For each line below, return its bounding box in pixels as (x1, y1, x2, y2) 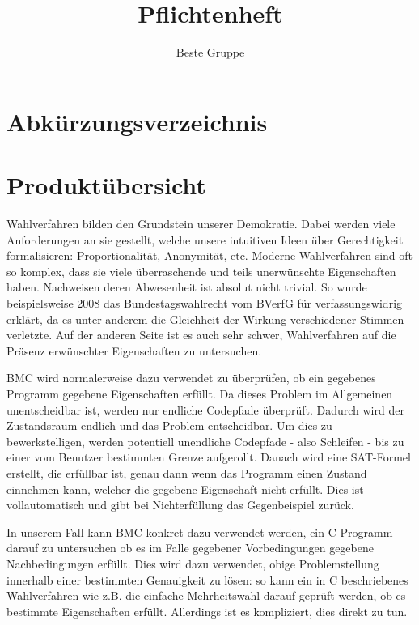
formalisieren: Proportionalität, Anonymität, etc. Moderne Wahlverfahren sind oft (6, 247, 413, 264)
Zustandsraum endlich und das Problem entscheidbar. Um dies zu (6, 417, 332, 434)
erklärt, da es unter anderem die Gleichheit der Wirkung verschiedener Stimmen (6, 310, 404, 327)
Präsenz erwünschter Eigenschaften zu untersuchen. (6, 342, 262, 359)
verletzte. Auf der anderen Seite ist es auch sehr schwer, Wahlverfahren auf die (6, 326, 396, 343)
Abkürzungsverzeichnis (6, 104, 268, 138)
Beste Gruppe (176, 44, 245, 61)
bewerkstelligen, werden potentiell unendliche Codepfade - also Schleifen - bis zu (6, 432, 404, 449)
